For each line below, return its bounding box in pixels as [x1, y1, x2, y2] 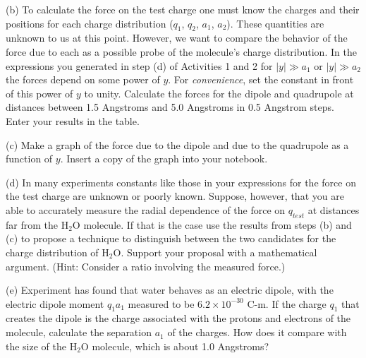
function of [6, 151, 53, 166]
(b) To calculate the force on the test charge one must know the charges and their [6, 2, 360, 16]
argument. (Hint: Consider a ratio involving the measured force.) [6, 258, 286, 273]
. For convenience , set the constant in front [168, 72, 354, 87]
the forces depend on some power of [6, 72, 160, 87]
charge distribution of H [6, 244, 109, 259]
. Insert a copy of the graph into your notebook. [60, 151, 268, 166]
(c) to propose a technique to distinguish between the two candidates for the [6, 231, 336, 246]
